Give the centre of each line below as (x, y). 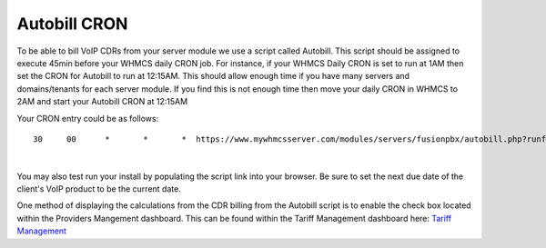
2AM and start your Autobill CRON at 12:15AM (102, 102)
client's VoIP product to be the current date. (99, 189)
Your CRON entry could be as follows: (88, 118)
